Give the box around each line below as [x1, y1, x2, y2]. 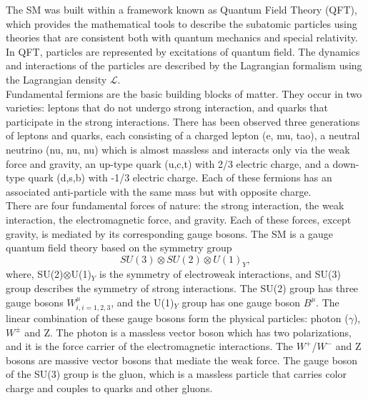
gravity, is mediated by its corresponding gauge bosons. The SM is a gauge [6, 226, 333, 241]
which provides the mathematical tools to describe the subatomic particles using [6, 16, 357, 31]
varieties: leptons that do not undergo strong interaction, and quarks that [6, 100, 328, 115]
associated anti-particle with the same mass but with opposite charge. [6, 184, 312, 199]
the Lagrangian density [6, 71, 107, 86]
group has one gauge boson [181, 294, 301, 309]
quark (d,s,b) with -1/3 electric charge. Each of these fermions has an [28, 170, 332, 185]
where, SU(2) [6, 266, 64, 281]
